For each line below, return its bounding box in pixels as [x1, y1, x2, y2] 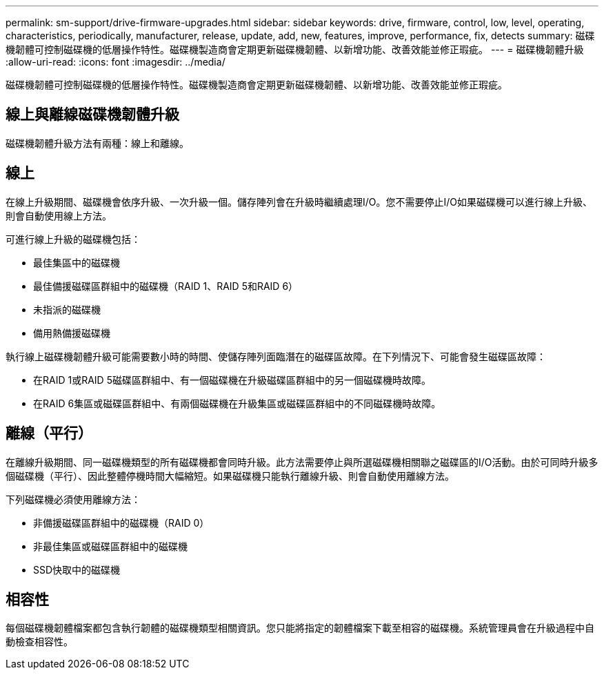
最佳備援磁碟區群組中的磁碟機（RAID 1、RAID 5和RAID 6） [33, 280, 299, 292]
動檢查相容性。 [6, 636, 73, 648]
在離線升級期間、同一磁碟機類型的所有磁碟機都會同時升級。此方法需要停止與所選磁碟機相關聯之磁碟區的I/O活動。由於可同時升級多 [6, 456, 598, 468]
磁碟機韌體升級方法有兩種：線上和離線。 [6, 137, 189, 149]
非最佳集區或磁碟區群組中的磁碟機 [33, 540, 188, 552]
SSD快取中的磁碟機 [33, 563, 121, 576]
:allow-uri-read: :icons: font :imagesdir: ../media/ [6, 56, 225, 68]
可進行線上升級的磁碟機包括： [6, 233, 141, 245]
